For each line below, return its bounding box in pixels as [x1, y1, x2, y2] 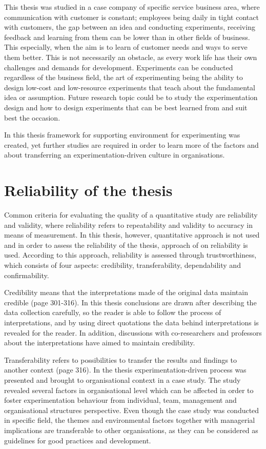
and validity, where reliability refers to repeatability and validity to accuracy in [4, 219, 253, 230]
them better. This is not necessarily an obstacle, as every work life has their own [4, 51, 257, 62]
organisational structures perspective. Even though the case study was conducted [4, 404, 259, 415]
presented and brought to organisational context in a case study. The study [4, 374, 241, 385]
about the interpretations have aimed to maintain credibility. [4, 337, 195, 348]
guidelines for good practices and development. [4, 435, 151, 445]
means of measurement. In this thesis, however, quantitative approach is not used [4, 229, 260, 240]
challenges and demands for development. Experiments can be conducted [4, 62, 233, 72]
